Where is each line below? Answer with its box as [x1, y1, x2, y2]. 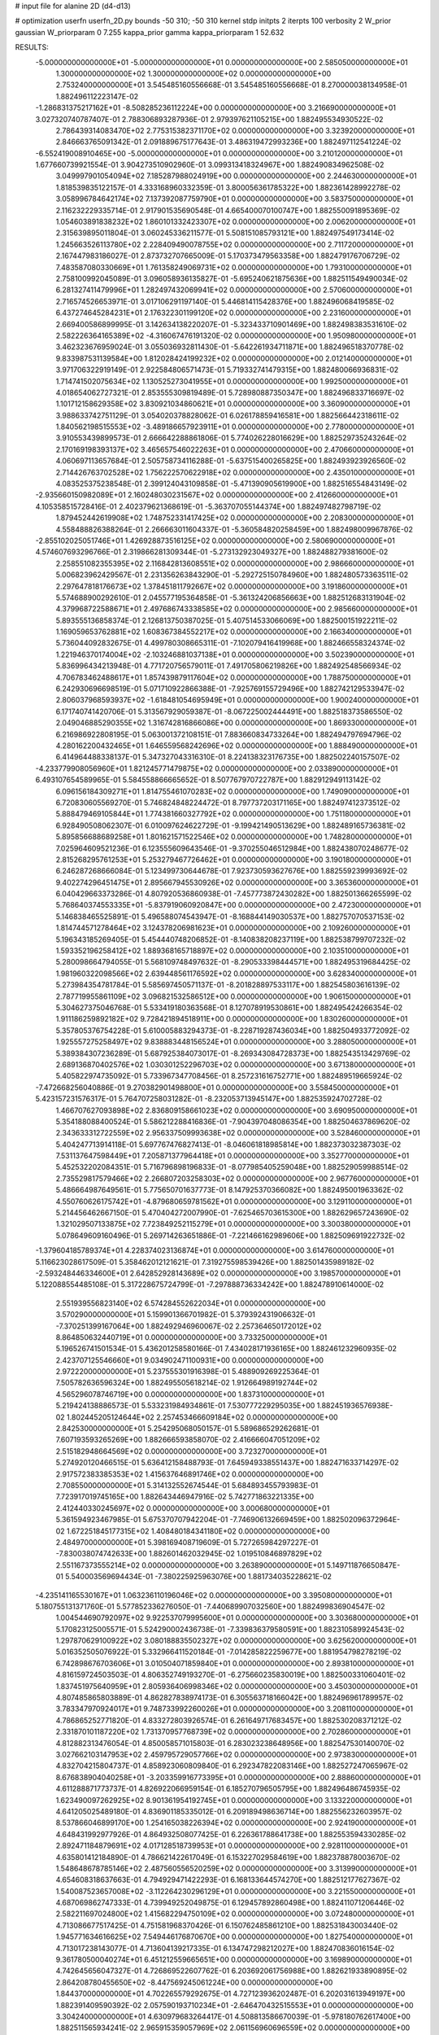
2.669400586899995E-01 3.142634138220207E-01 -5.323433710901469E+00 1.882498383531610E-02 [55, 319, 407, 329]
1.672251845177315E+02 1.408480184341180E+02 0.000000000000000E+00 [66, 1526, 331, 1536]
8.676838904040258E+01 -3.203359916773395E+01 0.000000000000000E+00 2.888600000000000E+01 [55, 1772, 421, 1782]
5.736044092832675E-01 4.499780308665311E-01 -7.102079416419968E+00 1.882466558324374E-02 [55, 638, 406, 648]
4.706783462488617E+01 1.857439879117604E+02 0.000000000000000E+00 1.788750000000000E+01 [55, 672, 411, 682]
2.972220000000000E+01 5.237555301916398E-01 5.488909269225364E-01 [55, 1367, 319, 1376]
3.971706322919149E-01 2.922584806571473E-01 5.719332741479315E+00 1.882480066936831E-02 [55, 365, 399, 374]
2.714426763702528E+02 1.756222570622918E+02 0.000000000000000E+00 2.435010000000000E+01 [55, 467, 415, 477]
